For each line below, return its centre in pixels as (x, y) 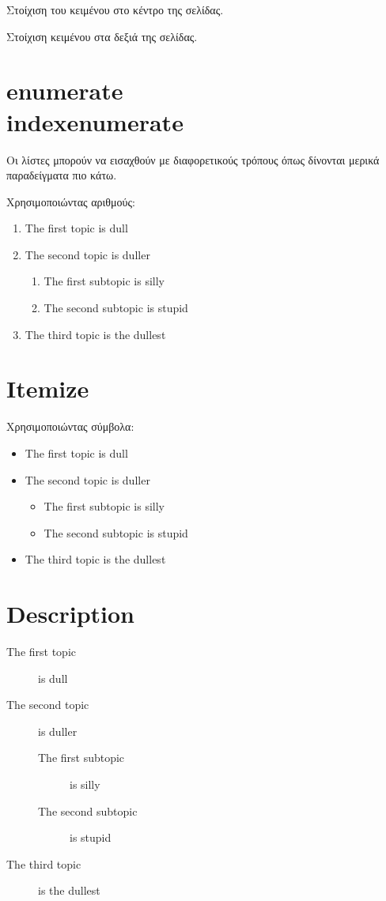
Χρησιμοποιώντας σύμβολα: (70, 426)
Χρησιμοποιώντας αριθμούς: (71, 201)
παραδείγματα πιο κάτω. (62, 175)
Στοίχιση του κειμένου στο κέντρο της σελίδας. (115, 9)
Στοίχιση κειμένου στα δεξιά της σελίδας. (102, 36)
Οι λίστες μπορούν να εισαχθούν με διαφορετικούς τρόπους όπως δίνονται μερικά (193, 159)
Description (71, 614)
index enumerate (95, 121)
